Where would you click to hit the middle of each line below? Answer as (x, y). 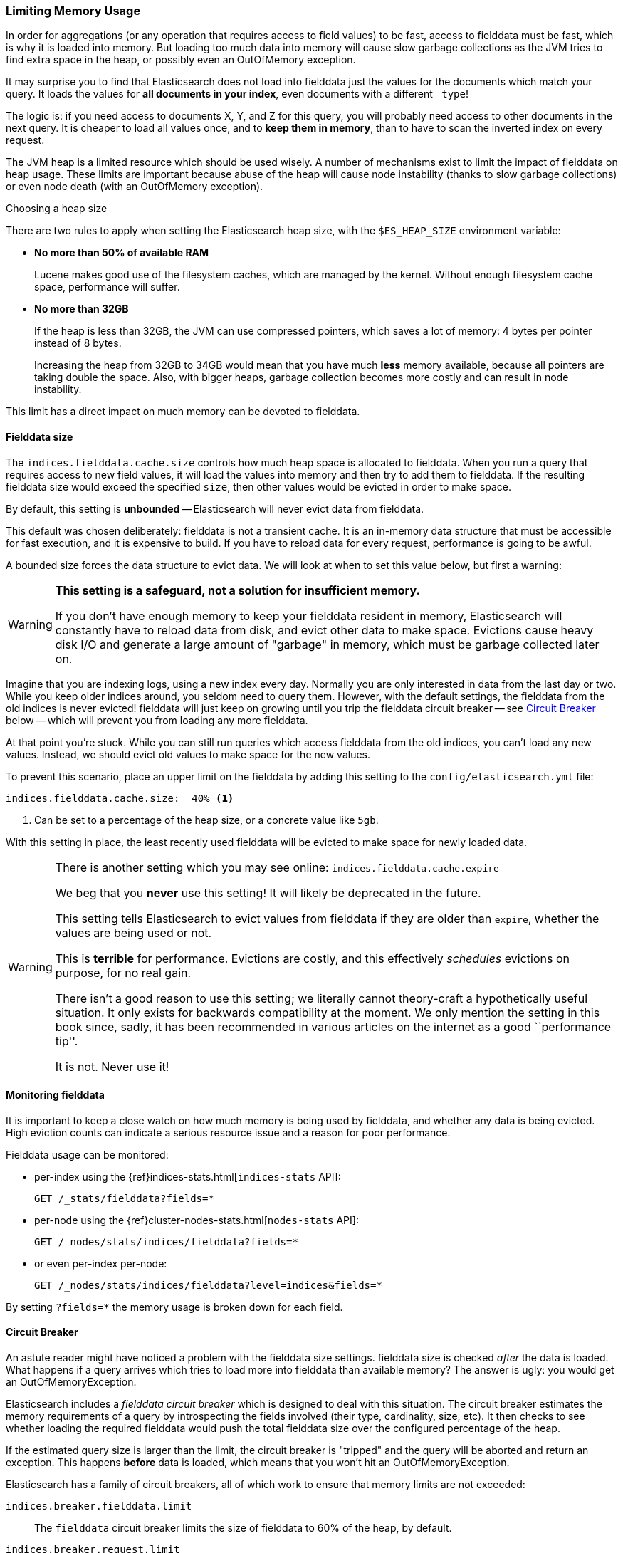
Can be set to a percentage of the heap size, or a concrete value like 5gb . (206, 820)
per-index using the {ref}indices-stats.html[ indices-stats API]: (188, 1176)
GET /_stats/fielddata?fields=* (124, 1198)
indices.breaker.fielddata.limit (99, 1506)
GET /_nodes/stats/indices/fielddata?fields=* (166, 1241)
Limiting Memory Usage (73, 11)
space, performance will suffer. (107, 287)
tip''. (67, 1041)
